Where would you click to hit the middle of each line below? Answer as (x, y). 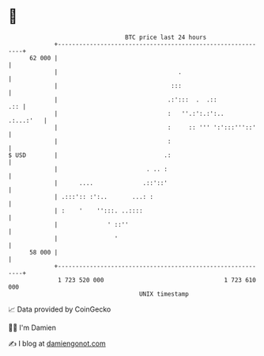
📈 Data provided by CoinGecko (60, 309)
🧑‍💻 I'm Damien (32, 327)
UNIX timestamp (164, 294)
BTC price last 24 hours (166, 37)
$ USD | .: (90, 155)
